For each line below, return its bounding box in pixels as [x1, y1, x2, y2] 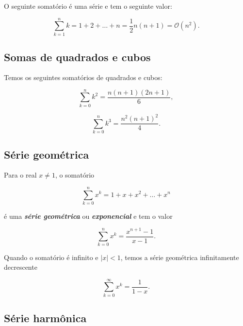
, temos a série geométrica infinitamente [120, 252, 239, 262]
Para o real [4, 170, 37, 180]
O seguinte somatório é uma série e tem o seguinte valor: [4, 1, 172, 11]
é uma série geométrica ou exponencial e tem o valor [4, 211, 173, 221]
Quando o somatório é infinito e [4, 252, 98, 262]
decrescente [4, 261, 37, 272]
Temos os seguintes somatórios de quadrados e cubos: [4, 72, 162, 82]
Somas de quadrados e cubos [4, 49, 151, 65]
